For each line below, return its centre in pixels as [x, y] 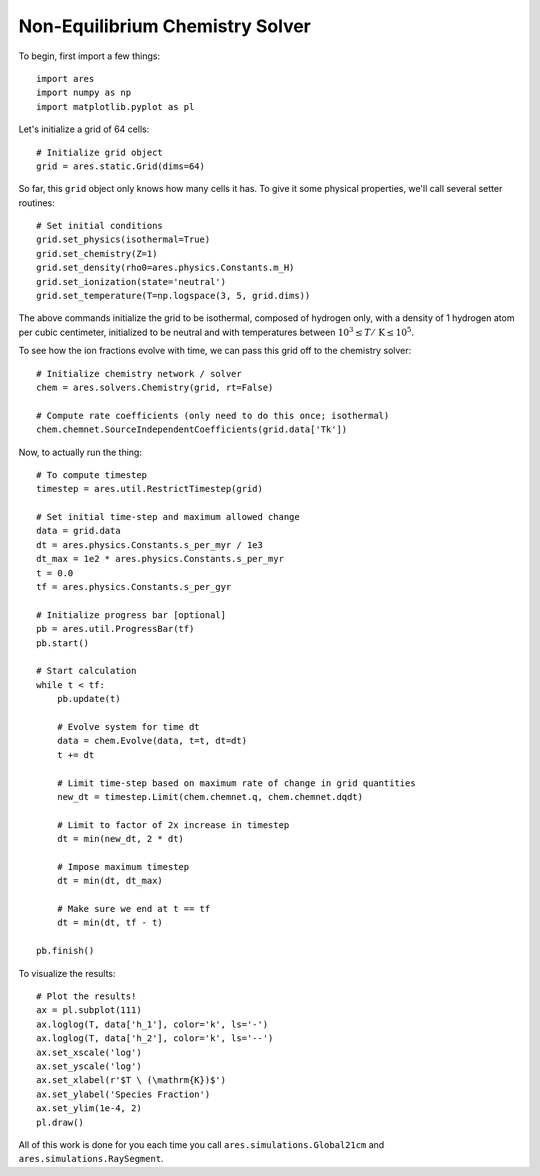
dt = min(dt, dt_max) [110, 881]
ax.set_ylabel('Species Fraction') [123, 1094]
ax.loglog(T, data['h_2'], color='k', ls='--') [155, 1038]
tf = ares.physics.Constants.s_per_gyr [134, 587]
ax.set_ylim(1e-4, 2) [89, 1108]
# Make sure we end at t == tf [133, 909]
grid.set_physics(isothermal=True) [123, 239]
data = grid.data [78, 531]
